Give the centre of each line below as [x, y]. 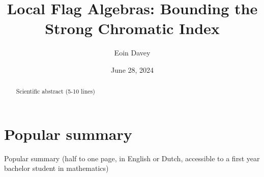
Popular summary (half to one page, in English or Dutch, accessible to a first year [132, 158]
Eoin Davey [132, 53]
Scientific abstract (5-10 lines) [55, 91]
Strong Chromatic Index [132, 28]
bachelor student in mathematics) [56, 168]
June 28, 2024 [132, 69]
